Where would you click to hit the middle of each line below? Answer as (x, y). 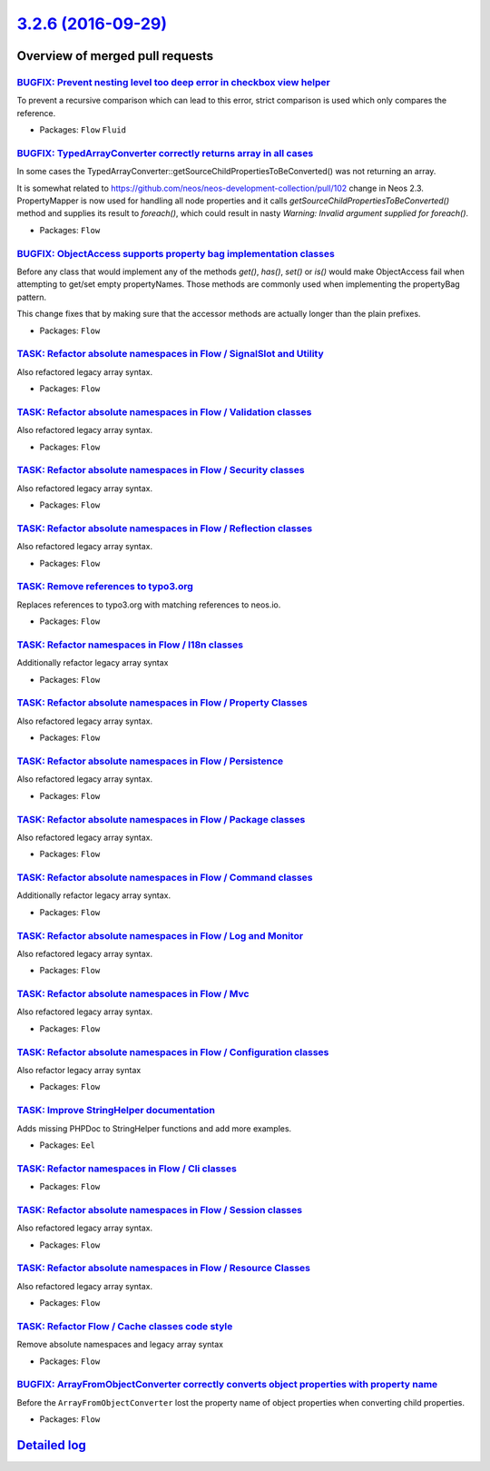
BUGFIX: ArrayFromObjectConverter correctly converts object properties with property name (227, 1385)
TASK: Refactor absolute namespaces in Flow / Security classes (161, 470)
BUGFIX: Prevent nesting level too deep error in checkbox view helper (173, 82)
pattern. (32, 297)
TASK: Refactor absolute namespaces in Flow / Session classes (160, 1209)
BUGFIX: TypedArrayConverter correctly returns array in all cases (165, 153)
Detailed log (51, 1445)
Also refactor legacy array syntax (79, 1071)
